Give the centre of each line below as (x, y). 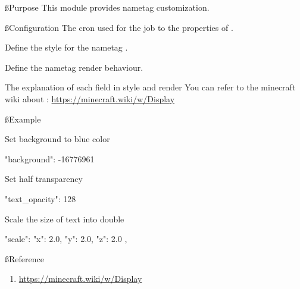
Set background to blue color (57, 139)
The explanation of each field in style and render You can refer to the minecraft (150, 87)
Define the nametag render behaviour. (74, 67)
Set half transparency (44, 179)
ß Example (23, 119)
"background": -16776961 (50, 158)
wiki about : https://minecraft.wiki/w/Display (90, 98)
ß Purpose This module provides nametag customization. (107, 7)
